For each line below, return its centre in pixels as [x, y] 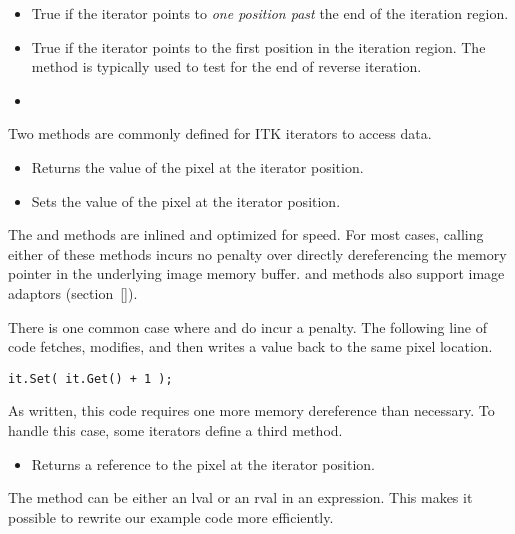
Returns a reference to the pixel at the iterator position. [203, 463]
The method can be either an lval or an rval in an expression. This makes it [240, 497]
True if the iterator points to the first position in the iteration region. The [258, 46]
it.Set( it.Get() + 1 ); [90, 378]
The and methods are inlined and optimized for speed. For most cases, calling [246, 234]
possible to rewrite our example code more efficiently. [171, 516]
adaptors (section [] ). [73, 292]
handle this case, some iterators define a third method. [175, 429]
